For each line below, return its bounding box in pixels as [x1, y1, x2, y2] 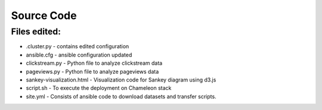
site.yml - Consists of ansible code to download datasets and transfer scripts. [26, 93, 217, 100]
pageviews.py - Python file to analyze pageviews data [26, 68, 159, 75]
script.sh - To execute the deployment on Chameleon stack [26, 84, 172, 92]
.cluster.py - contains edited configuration [26, 43, 129, 50]
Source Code [11, 9, 77, 22]
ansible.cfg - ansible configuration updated [26, 51, 132, 58]
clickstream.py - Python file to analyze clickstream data [26, 59, 163, 67]
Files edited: [11, 26, 61, 37]
